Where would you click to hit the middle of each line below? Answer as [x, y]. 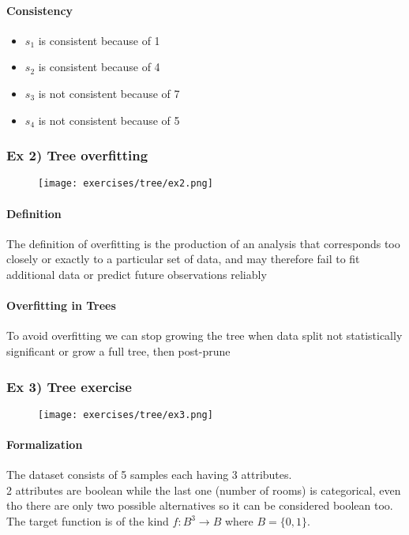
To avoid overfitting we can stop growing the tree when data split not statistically [204, 335]
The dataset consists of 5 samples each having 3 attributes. [149, 475]
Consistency [40, 10]
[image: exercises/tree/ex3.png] [126, 414]
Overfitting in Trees [61, 305]
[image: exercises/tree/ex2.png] [126, 184]
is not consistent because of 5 [109, 120]
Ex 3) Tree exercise [69, 386]
